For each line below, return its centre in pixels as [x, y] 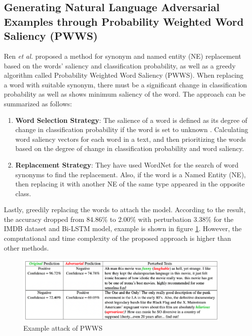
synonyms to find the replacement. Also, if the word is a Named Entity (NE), [131, 174]
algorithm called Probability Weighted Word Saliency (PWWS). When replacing [124, 75]
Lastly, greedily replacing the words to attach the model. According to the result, [125, 210]
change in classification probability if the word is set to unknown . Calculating [132, 129]
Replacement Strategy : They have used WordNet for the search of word [127, 164]
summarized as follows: [38, 103]
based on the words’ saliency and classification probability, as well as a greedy [120, 65]
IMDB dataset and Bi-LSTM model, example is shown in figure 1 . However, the [123, 228]
